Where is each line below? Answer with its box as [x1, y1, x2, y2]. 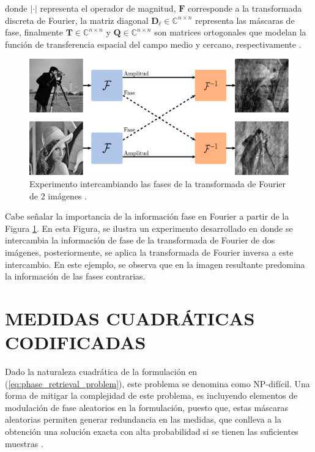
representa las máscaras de [195, 13, 295, 26]
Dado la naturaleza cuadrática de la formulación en [5, 365, 198, 378]
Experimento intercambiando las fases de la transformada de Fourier [29, 177, 286, 190]
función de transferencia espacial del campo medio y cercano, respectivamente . [5, 37, 302, 50]
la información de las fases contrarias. [5, 270, 146, 283]
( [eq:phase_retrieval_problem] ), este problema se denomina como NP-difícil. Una [5, 377, 310, 390]
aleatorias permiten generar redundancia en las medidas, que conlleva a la [5, 413, 281, 426]
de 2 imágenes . [29, 189, 87, 202]
